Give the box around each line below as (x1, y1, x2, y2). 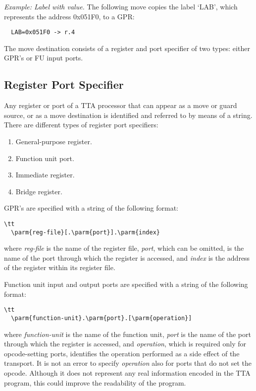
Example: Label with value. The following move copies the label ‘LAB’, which (4, 1, 238, 11)
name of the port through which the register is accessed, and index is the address (4, 252, 250, 263)
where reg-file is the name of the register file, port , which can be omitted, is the (4, 243, 244, 253)
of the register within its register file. (4, 262, 115, 273)
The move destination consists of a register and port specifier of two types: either (4, 43, 250, 53)
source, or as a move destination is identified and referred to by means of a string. (4, 110, 253, 120)
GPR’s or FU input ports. (4, 53, 83, 63)
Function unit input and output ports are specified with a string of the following (4, 279, 248, 289)
